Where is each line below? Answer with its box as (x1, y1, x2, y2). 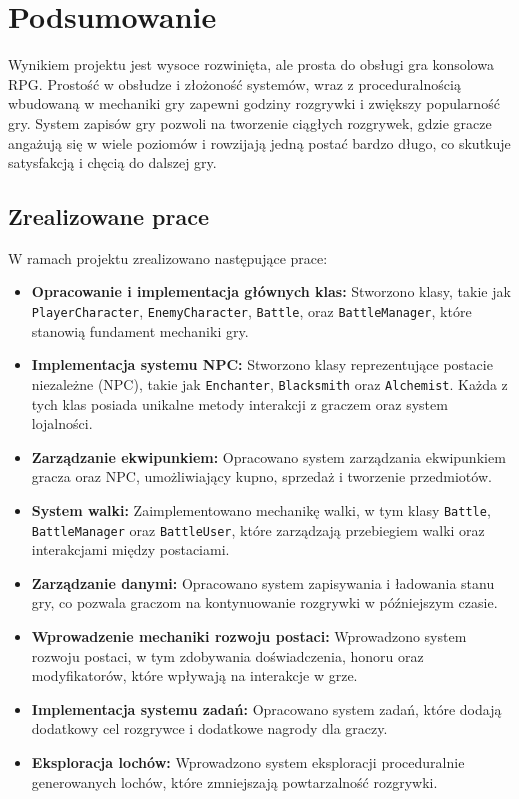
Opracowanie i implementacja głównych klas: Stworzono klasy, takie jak (31, 281, 511, 302)
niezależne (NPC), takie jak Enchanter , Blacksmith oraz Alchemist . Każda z (31, 373, 508, 394)
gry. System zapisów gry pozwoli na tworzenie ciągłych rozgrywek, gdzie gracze (8, 112, 492, 133)
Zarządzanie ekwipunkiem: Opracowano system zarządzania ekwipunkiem (31, 446, 506, 467)
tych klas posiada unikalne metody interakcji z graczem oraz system (31, 393, 448, 414)
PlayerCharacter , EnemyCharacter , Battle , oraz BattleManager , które (31, 301, 472, 322)
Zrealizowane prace (8, 201, 210, 232)
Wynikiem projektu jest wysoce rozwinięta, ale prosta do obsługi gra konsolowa (8, 54, 494, 75)
